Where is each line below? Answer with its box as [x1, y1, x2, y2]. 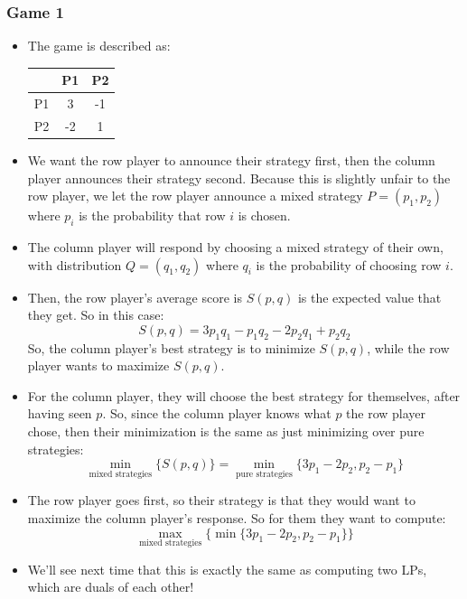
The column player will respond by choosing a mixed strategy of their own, [27, 238, 444, 257]
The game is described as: [27, 36, 171, 55]
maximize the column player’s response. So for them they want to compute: [27, 509, 446, 528]
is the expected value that [297, 287, 442, 306]
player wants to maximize [27, 356, 170, 375]
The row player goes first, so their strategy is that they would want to [27, 491, 416, 510]
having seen [27, 404, 92, 423]
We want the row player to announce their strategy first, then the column [27, 151, 435, 170]
